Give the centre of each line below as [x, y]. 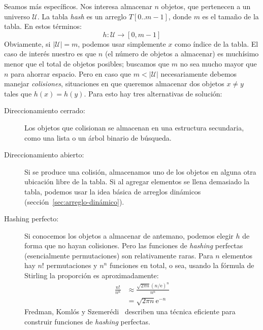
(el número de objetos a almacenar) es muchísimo [182, 54]
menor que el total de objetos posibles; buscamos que [87, 63]
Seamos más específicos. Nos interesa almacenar [78, 6]
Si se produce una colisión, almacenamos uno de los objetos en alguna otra [140, 171]
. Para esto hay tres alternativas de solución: [153, 93]
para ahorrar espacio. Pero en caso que [71, 73]
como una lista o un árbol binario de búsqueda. [98, 137]
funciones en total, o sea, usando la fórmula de [182, 265]
